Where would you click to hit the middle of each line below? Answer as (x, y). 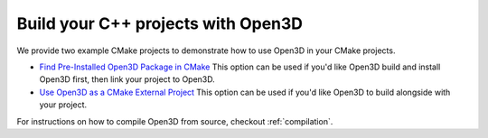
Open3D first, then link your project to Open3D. (127, 79)
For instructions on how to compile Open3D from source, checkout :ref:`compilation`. (175, 121)
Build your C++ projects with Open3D (160, 23)
